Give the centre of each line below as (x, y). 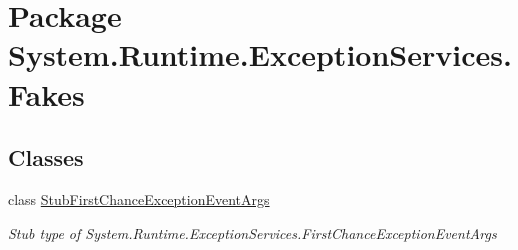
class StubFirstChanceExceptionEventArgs (139, 198)
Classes (46, 157)
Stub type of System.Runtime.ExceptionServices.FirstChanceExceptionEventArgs (252, 232)
